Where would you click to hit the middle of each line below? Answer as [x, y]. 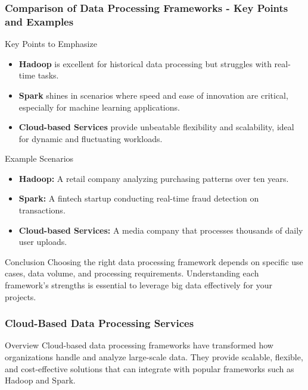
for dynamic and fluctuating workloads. [91, 138]
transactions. [42, 210]
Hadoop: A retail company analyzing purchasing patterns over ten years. [154, 178]
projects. [21, 296]
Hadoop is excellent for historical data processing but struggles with [145, 63]
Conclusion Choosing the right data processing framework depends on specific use [154, 261]
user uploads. [43, 242]
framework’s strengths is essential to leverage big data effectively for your [139, 285]
